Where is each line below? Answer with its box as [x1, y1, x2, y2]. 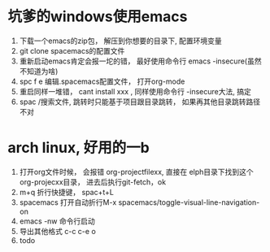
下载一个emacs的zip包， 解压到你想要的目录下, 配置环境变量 [19, 36, 223, 46]
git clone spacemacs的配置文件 [19, 46, 125, 55]
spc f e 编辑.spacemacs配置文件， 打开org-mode [19, 76, 185, 86]
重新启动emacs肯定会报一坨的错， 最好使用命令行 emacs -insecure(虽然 [19, 56, 262, 66]
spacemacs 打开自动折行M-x [19, 197, 117, 207]
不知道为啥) [19, 66, 59, 76]
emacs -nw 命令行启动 [19, 216, 95, 226]
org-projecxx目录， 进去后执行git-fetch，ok [19, 176, 167, 187]
